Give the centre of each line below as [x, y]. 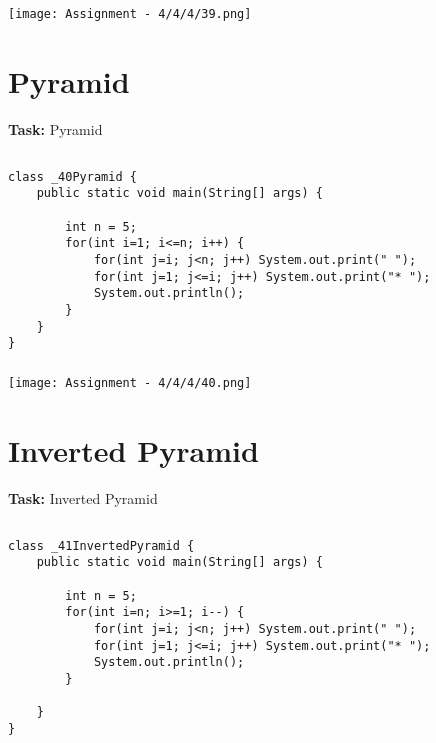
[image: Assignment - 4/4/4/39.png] [130, 13]
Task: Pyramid [55, 128]
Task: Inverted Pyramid [83, 497]
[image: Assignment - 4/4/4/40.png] [130, 382]
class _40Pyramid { [72, 176]
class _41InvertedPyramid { [101, 545]
